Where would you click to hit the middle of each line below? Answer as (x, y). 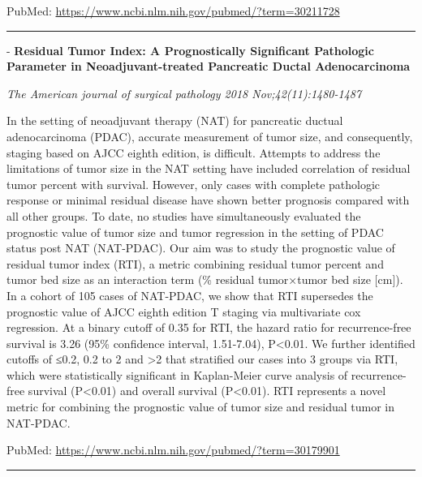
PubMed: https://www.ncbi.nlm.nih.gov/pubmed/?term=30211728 (173, 11)
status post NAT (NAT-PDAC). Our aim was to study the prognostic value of (201, 248)
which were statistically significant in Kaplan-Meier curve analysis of (177, 374)
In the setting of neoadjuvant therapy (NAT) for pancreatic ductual (175, 120)
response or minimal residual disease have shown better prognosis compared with (208, 200)
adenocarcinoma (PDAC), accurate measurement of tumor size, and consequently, (210, 136)
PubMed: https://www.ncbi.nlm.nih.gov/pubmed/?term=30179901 (173, 450)
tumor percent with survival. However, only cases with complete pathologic (194, 184)
